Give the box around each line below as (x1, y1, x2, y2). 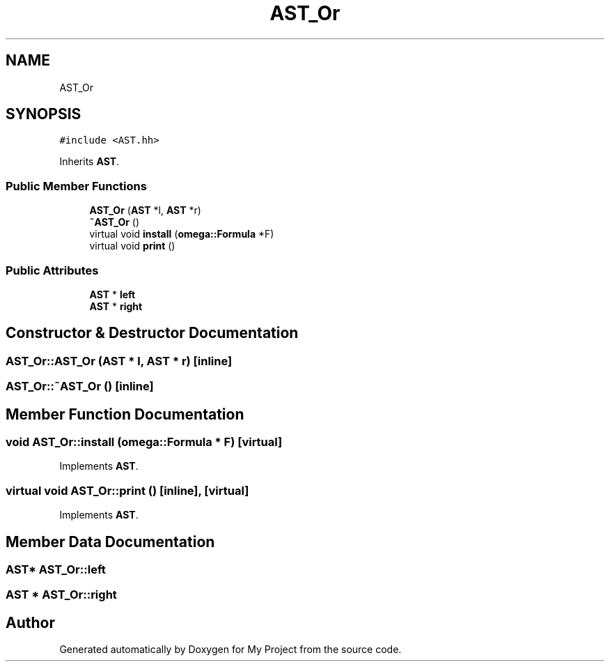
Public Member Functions (6, 178, 147, 193)
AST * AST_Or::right (6, 588, 117, 602)
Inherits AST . (59, 155, 120, 168)
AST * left (89, 288, 136, 300)
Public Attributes (6, 263, 99, 277)
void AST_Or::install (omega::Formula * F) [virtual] (6, 435, 283, 449)
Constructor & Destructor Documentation (6, 324, 299, 342)
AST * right (89, 300, 143, 312)
